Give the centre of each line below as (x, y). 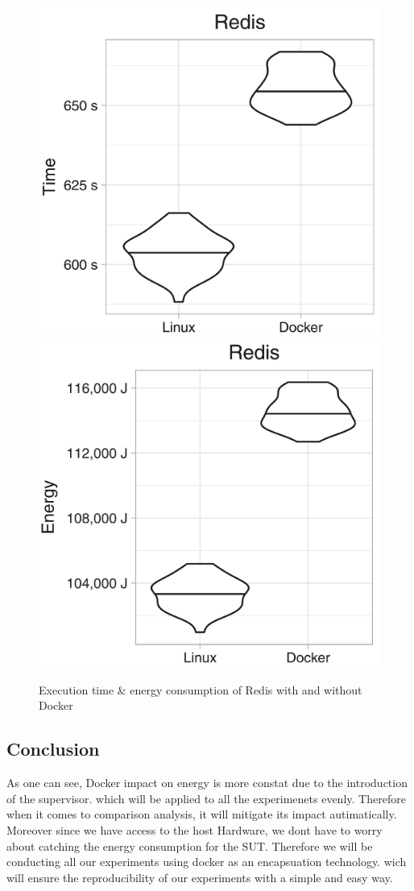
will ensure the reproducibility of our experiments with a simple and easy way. (200, 877)
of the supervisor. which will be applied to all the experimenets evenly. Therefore (206, 798)
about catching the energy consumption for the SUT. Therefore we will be (190, 845)
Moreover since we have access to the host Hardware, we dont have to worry (195, 830)
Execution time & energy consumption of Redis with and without (201, 689)
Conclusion (53, 749)
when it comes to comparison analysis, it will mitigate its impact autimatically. (202, 814)
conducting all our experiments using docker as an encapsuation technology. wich (207, 862)
